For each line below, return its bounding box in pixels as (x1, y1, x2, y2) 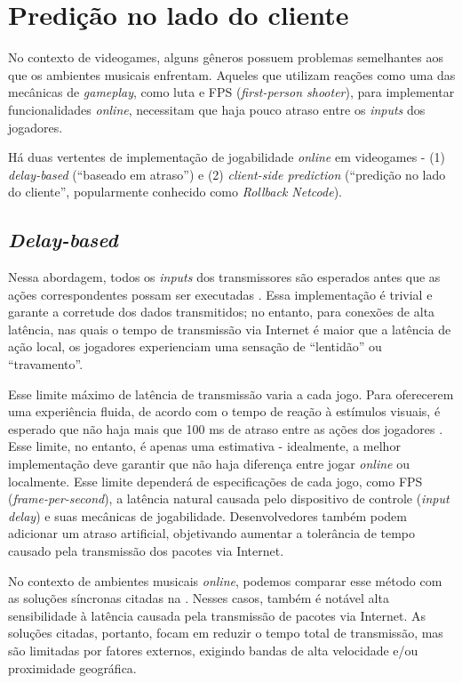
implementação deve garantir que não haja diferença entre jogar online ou (8, 454, 410, 473)
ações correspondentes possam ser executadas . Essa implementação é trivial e (8, 285, 433, 303)
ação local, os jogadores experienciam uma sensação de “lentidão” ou (8, 337, 382, 356)
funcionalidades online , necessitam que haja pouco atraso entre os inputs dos (8, 100, 426, 118)
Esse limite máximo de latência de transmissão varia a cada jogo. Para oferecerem (8, 384, 454, 403)
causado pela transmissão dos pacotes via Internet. (8, 541, 284, 559)
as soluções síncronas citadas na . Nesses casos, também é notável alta (8, 589, 389, 607)
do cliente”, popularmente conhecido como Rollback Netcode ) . (8, 182, 342, 201)
